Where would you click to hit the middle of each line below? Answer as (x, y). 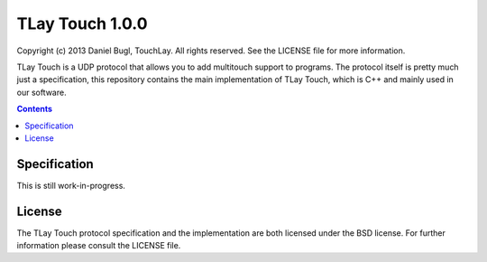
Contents (35, 109)
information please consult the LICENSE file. (99, 246)
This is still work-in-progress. (71, 185)
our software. (41, 92)
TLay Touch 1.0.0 (82, 23)
